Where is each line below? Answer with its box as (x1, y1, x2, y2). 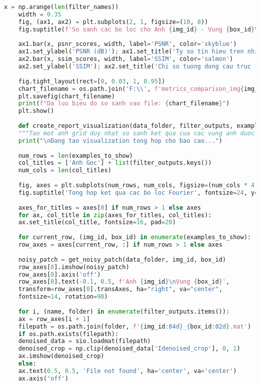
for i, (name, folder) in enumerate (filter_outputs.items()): (18, 308, 230, 315)
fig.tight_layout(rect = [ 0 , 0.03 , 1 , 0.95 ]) (18, 77, 165, 85)
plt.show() (18, 107, 54, 115)
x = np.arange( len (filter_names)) (4, 3, 119, 10)
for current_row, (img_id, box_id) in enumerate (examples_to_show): (18, 234, 251, 241)
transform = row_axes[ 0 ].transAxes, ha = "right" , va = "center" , (18, 286, 222, 293)
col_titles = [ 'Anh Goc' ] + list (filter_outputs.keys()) (18, 159, 212, 167)
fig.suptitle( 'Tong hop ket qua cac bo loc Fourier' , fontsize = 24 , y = (18, 189, 258, 196)
